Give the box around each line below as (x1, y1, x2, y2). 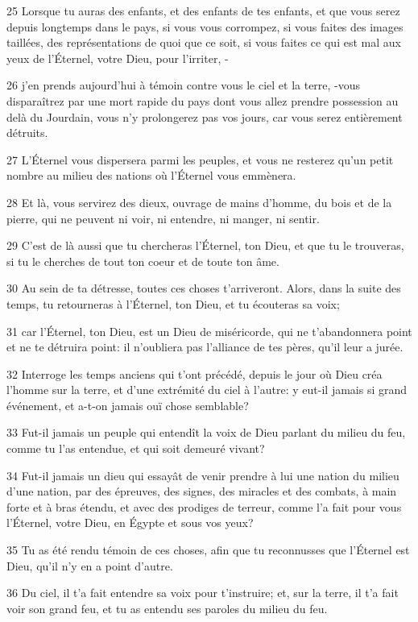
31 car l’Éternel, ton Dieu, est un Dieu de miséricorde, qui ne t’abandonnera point (6, 322, 412, 339)
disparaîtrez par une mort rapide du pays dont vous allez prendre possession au (6, 92, 399, 109)
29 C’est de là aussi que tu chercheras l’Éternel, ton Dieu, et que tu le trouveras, (6, 237, 404, 254)
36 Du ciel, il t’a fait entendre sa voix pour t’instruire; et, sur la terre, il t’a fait (6, 584, 399, 601)
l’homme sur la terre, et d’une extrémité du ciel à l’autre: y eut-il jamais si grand (6, 381, 408, 398)
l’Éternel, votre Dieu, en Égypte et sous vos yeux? (6, 514, 254, 531)
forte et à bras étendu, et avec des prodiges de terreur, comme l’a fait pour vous (6, 498, 402, 515)
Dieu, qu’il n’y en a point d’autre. (6, 557, 173, 574)
